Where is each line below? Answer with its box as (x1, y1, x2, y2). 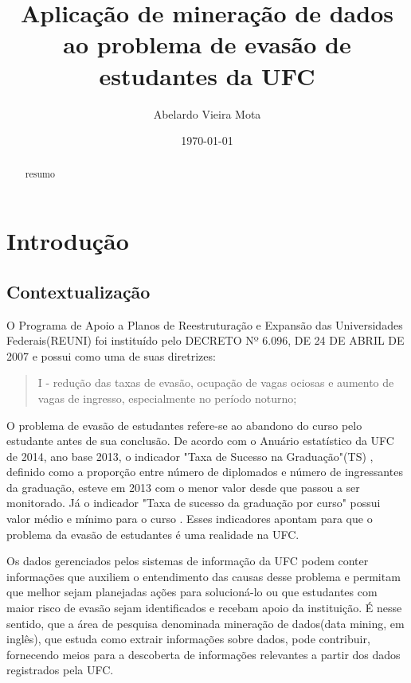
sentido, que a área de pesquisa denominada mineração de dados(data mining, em (6, 615, 405, 631)
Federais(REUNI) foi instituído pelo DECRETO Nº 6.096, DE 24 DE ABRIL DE (6, 332, 405, 349)
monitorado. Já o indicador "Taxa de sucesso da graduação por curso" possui (6, 494, 381, 511)
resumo (25, 167, 55, 181)
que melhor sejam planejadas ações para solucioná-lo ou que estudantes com (6, 583, 378, 600)
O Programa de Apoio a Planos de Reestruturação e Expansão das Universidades (6, 316, 403, 333)
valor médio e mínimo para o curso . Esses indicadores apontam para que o (6, 510, 373, 527)
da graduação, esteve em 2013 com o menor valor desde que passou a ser (6, 478, 360, 495)
